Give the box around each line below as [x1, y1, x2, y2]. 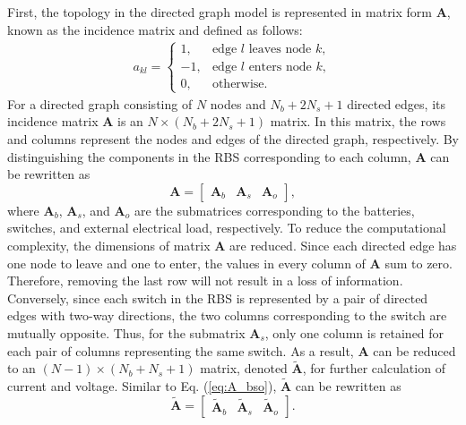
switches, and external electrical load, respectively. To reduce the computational [7, 218, 446, 237]
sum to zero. [384, 253, 453, 272]
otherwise [211, 77, 264, 90]
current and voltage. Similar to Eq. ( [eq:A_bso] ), [7, 377, 277, 395]
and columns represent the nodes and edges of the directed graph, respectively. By [7, 130, 459, 148]
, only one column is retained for [264, 323, 444, 342]
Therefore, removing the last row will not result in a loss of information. [7, 271, 403, 290]
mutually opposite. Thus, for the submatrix [7, 323, 246, 342]
